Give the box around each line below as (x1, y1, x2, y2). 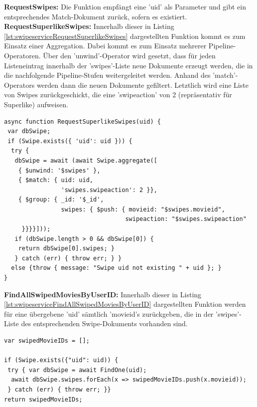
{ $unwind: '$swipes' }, (18, 167, 101, 174)
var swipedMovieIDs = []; (4, 337, 90, 344)
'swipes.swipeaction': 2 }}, (61, 186, 157, 194)
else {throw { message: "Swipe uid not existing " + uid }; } (11, 264, 222, 272)
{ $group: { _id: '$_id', (18, 196, 104, 203)
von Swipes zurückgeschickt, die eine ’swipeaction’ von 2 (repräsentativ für (4, 89, 232, 100)
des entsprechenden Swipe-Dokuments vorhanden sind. (21, 318, 188, 329)
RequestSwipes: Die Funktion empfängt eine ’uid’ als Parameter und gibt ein (4, 1, 246, 11)
